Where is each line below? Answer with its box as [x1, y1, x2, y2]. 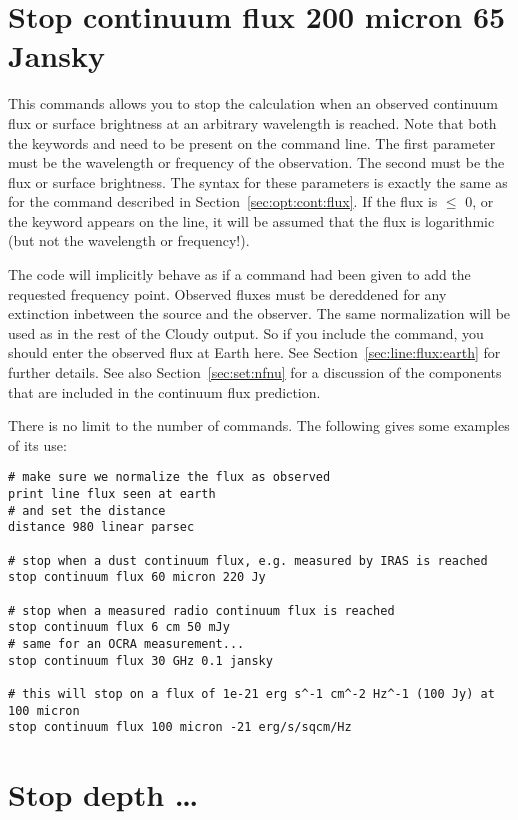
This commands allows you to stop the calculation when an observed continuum [8, 93, 499, 114]
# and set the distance [8, 503, 166, 518]
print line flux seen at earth [8, 487, 216, 502]
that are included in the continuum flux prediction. [8, 381, 321, 402]
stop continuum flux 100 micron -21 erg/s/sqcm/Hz [8, 720, 352, 735]
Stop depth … [8, 774, 199, 815]
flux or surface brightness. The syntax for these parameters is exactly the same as [8, 171, 508, 192]
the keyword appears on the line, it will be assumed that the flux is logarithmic [8, 210, 495, 231]
